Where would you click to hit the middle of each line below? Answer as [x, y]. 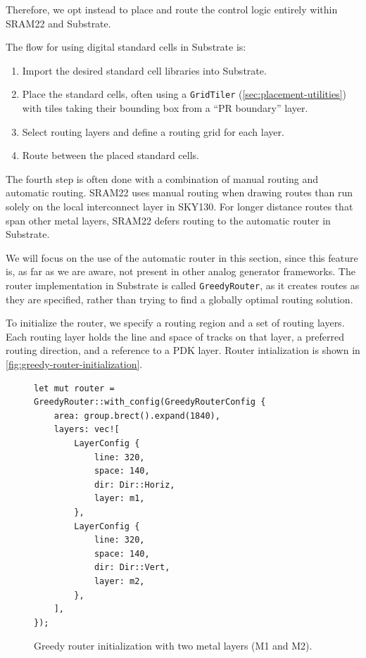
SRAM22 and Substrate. [58, 23]
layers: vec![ [87, 430]
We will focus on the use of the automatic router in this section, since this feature [182, 257]
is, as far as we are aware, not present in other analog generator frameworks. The [181, 271]
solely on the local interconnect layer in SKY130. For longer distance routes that [179, 206]
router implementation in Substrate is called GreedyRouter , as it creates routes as [183, 285]
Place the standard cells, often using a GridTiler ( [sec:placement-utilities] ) [184, 94]
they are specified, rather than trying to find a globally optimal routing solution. [179, 299]
